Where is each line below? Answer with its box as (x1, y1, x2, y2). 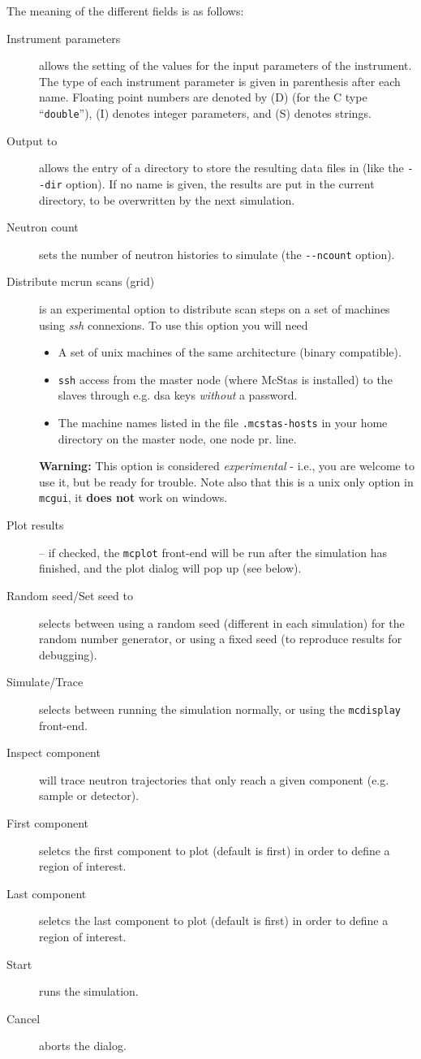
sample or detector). (39, 787, 140, 804)
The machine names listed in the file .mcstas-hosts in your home (58, 414, 388, 430)
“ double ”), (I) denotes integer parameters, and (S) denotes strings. (39, 104, 372, 121)
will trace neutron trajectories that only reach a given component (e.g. (39, 771, 389, 788)
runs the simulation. (39, 983, 139, 1000)
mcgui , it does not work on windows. (39, 489, 228, 506)
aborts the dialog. (39, 1037, 127, 1054)
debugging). (39, 646, 97, 663)
